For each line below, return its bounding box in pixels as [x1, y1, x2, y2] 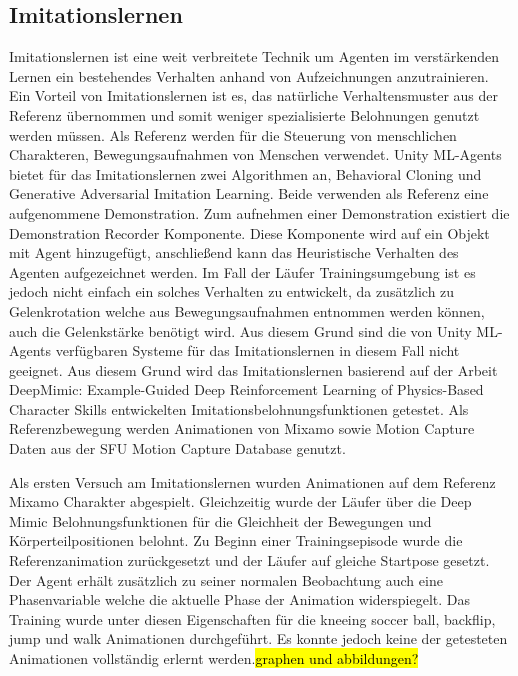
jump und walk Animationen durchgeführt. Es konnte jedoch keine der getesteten [9, 628, 508, 649]
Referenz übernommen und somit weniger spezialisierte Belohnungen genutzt [9, 104, 480, 125]
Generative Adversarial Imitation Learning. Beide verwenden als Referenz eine [9, 183, 489, 204]
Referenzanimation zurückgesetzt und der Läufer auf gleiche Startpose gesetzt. [9, 550, 490, 571]
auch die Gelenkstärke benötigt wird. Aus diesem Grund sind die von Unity [9, 320, 472, 341]
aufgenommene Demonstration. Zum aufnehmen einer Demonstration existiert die [9, 202, 510, 223]
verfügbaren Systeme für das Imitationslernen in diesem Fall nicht [55, 340, 460, 361]
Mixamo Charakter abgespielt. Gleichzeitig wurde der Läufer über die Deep [9, 491, 472, 512]
